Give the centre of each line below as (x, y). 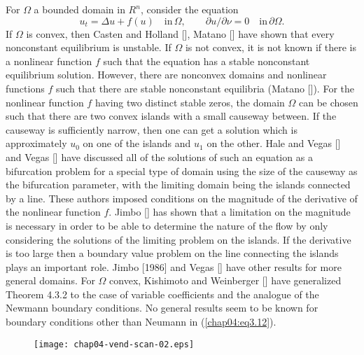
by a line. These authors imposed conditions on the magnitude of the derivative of (182, 198)
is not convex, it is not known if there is (271, 47)
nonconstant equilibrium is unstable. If (89, 47)
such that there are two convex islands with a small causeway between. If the (171, 116)
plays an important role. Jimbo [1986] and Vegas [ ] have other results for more (174, 266)
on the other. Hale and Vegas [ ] (274, 143)
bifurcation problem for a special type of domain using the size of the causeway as (182, 170)
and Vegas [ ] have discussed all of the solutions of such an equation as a (159, 156)
